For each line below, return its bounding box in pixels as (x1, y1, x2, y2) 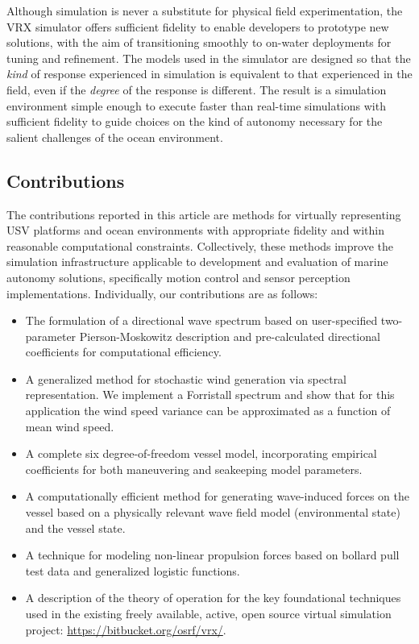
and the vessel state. (25, 519, 126, 536)
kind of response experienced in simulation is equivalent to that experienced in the (6, 65, 413, 82)
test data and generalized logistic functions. (25, 562, 240, 579)
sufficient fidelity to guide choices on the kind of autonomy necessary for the (6, 113, 383, 130)
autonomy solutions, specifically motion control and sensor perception (6, 268, 351, 285)
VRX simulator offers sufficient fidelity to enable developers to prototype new (6, 18, 389, 35)
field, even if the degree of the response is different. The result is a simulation (6, 81, 387, 98)
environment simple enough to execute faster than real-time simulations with (6, 97, 386, 114)
